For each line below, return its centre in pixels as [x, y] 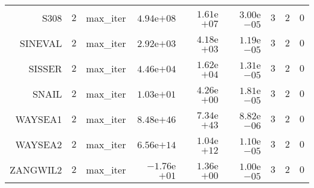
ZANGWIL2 [36, 169]
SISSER [45, 68]
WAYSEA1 [39, 119]
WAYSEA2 [39, 144]
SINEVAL [41, 43]
